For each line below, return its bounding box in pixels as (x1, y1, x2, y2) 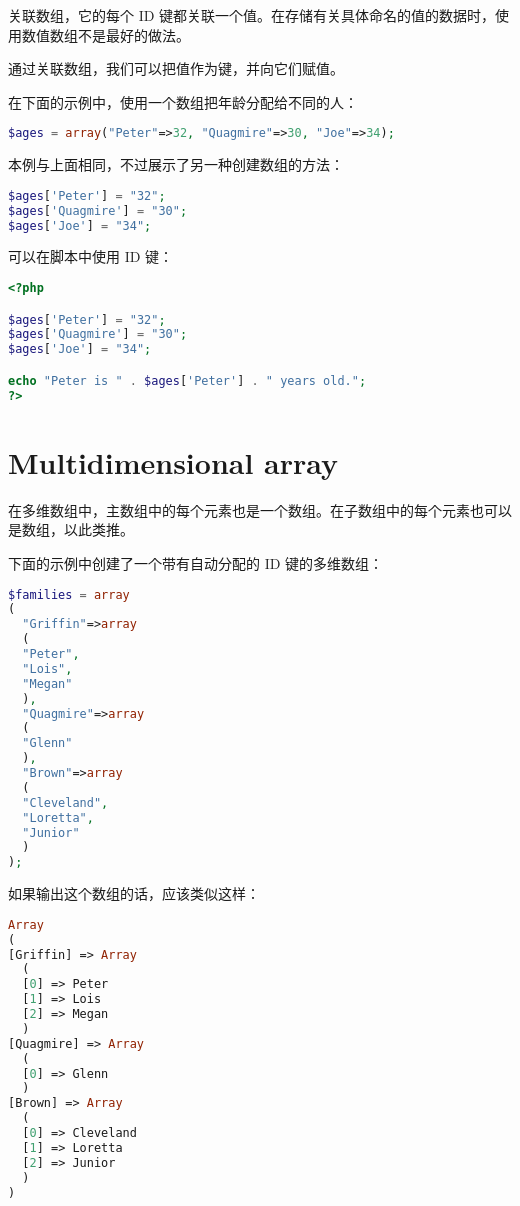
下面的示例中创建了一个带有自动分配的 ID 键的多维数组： (8, 552, 384, 573)
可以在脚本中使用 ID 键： (8, 246, 174, 267)
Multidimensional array (8, 441, 339, 482)
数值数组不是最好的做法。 (21, 24, 190, 45)
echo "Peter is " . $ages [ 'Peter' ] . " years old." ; (8, 373, 367, 388)
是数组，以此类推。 (8, 519, 134, 540)
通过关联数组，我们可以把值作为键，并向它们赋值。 (8, 58, 344, 79)
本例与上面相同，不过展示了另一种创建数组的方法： (8, 154, 344, 175)
